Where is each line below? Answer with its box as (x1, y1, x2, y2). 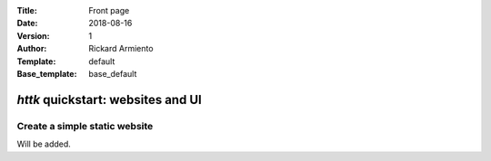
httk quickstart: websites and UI (16, 91, 202, 108)
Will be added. (16, 138, 72, 149)
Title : (16, 5, 38, 15)
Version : (16, 30, 50, 41)
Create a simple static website (16, 119, 154, 132)
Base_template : (16, 68, 77, 79)
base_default (88, 68, 137, 79)
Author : (16, 43, 47, 54)
